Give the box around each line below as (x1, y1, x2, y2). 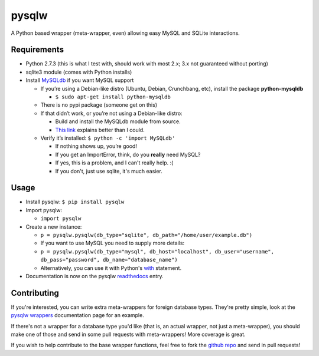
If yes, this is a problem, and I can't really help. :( (55, 159, 174, 166)
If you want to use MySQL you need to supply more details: (40, 239, 185, 247)
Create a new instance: (25, 223, 82, 230)
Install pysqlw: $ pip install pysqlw (25, 198, 125, 206)
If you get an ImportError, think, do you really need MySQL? (55, 151, 201, 158)
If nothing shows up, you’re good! (55, 143, 137, 150)
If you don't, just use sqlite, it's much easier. (55, 167, 162, 174)
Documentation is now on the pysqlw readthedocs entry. (25, 272, 164, 279)
